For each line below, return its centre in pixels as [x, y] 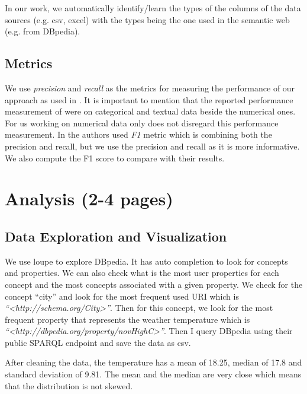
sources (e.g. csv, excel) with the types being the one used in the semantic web [147, 19]
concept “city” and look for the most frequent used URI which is [122, 296]
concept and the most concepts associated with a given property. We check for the [154, 284]
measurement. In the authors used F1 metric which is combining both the [138, 134]
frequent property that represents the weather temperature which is [127, 319]
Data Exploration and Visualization [116, 236]
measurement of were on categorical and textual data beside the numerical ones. [150, 111]
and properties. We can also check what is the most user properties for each [142, 273]
